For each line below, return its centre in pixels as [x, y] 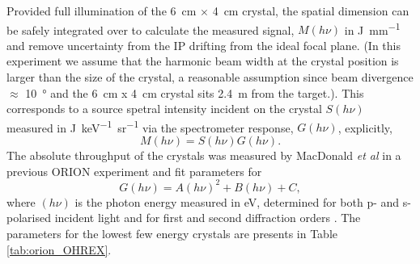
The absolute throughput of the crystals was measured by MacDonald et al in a [204, 155]
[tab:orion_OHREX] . [59, 249]
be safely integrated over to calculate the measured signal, [151, 29]
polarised [29, 218]
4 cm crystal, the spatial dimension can [311, 10]
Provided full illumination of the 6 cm [102, 10]
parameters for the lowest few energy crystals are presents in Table [172, 233]
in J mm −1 [372, 28]
